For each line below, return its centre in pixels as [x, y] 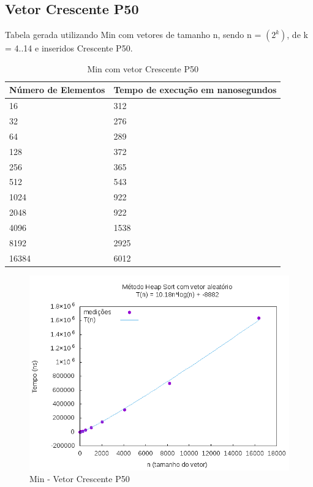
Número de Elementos [57, 90]
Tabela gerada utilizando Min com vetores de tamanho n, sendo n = [133, 35]
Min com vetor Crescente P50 [143, 68]
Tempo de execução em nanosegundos [195, 90]
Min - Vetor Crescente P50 [80, 479]
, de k [297, 35]
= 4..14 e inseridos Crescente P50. [69, 48]
